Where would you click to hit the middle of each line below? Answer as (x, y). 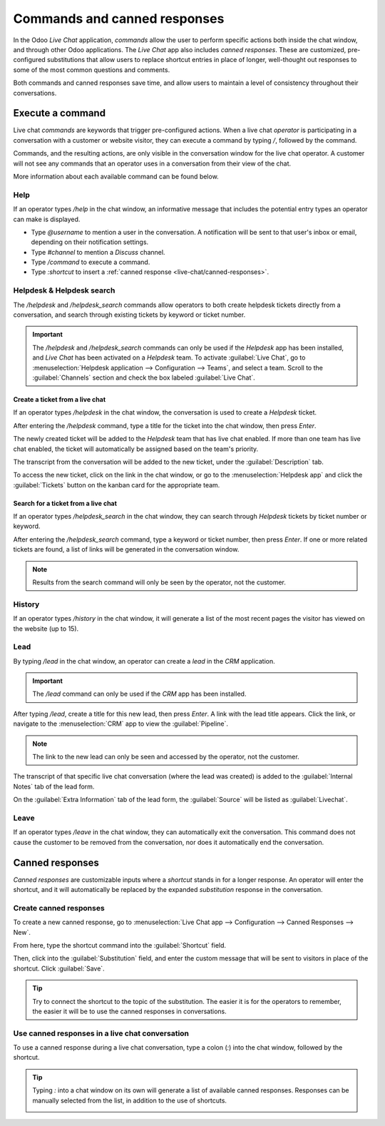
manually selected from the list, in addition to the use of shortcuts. (130, 1100)
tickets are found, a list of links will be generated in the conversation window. (126, 549)
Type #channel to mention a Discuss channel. (98, 252)
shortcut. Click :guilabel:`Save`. (59, 968)
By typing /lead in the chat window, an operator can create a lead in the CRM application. (144, 661)
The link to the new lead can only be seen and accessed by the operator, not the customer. (166, 757)
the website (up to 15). (46, 629)
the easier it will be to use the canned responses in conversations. (130, 1011)
